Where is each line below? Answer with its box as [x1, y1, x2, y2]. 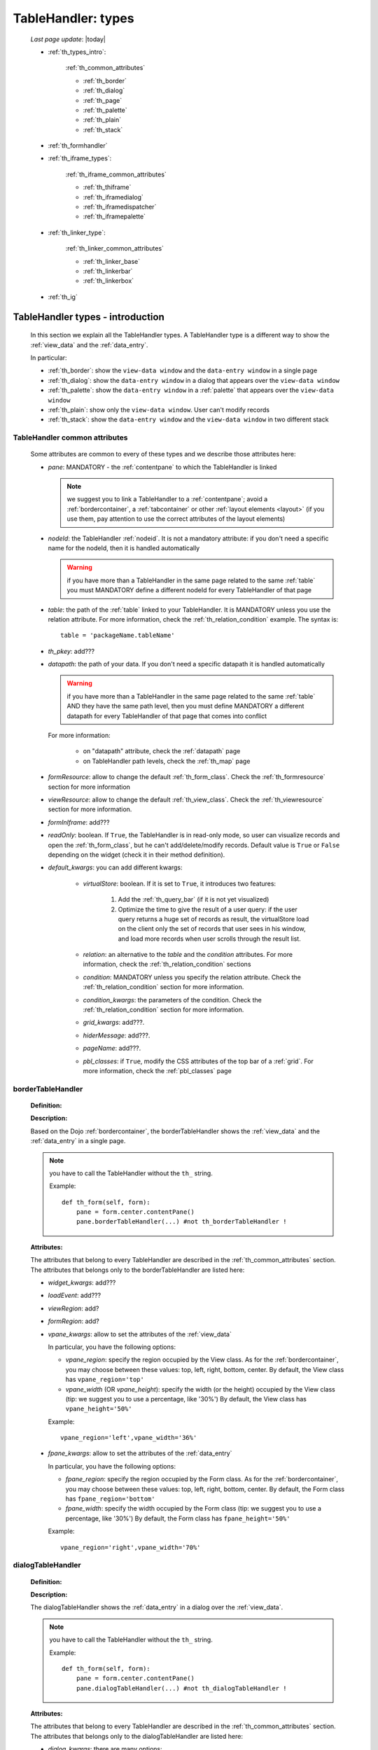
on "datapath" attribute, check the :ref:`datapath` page [83, 747, 241, 755]
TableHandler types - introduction [13, 311, 164, 323]
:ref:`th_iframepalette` [83, 212, 146, 220]
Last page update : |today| [30, 35, 106, 43]
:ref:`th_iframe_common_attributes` [65, 170, 167, 178]
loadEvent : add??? [48, 1291, 101, 1300]
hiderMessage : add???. [83, 1031, 150, 1039]
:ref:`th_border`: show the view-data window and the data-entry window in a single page [48, 366, 318, 374]
